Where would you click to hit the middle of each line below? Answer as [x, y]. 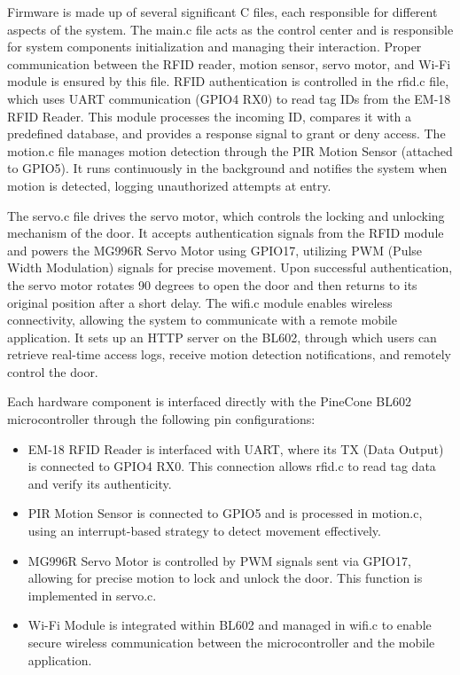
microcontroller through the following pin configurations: [161, 419]
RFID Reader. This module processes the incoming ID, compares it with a [210, 116]
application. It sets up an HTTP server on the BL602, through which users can [222, 337]
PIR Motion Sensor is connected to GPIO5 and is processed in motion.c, [225, 513]
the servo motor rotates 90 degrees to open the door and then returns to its [212, 284]
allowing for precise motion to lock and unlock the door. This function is [225, 578]
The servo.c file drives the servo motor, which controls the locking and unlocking [226, 215]
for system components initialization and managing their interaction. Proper [214, 47]
